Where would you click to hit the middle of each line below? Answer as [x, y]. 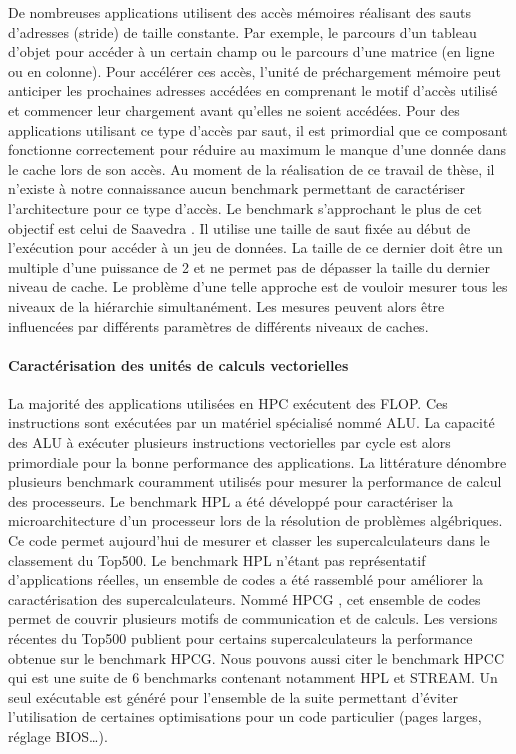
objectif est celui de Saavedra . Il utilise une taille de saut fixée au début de [239, 227]
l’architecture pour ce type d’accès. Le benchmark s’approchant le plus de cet [245, 207]
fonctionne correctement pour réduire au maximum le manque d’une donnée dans [257, 149]
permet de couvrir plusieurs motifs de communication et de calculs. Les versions [253, 618]
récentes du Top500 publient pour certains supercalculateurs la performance [240, 638]
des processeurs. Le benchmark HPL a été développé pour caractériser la [230, 500]
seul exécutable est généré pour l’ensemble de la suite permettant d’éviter [233, 696]
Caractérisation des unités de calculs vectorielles [178, 364]
